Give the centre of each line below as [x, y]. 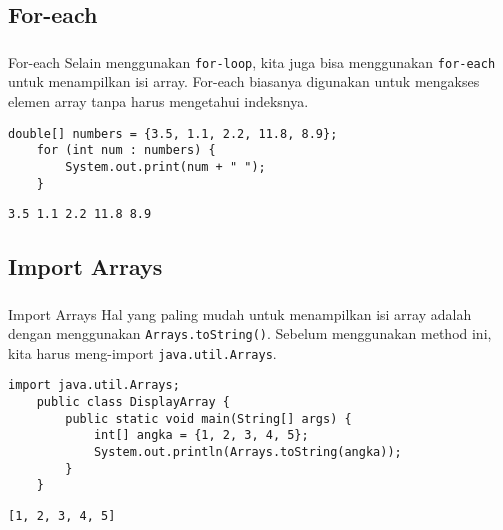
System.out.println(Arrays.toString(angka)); [247, 452]
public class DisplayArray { [133, 402]
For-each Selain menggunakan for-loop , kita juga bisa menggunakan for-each [252, 61]
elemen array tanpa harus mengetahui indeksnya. [158, 100]
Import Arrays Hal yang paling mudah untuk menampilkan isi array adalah [240, 313]
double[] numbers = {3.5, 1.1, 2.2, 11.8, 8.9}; [173, 133]
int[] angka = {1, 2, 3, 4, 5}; [201, 435]
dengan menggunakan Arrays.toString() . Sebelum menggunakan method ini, [250, 333]
